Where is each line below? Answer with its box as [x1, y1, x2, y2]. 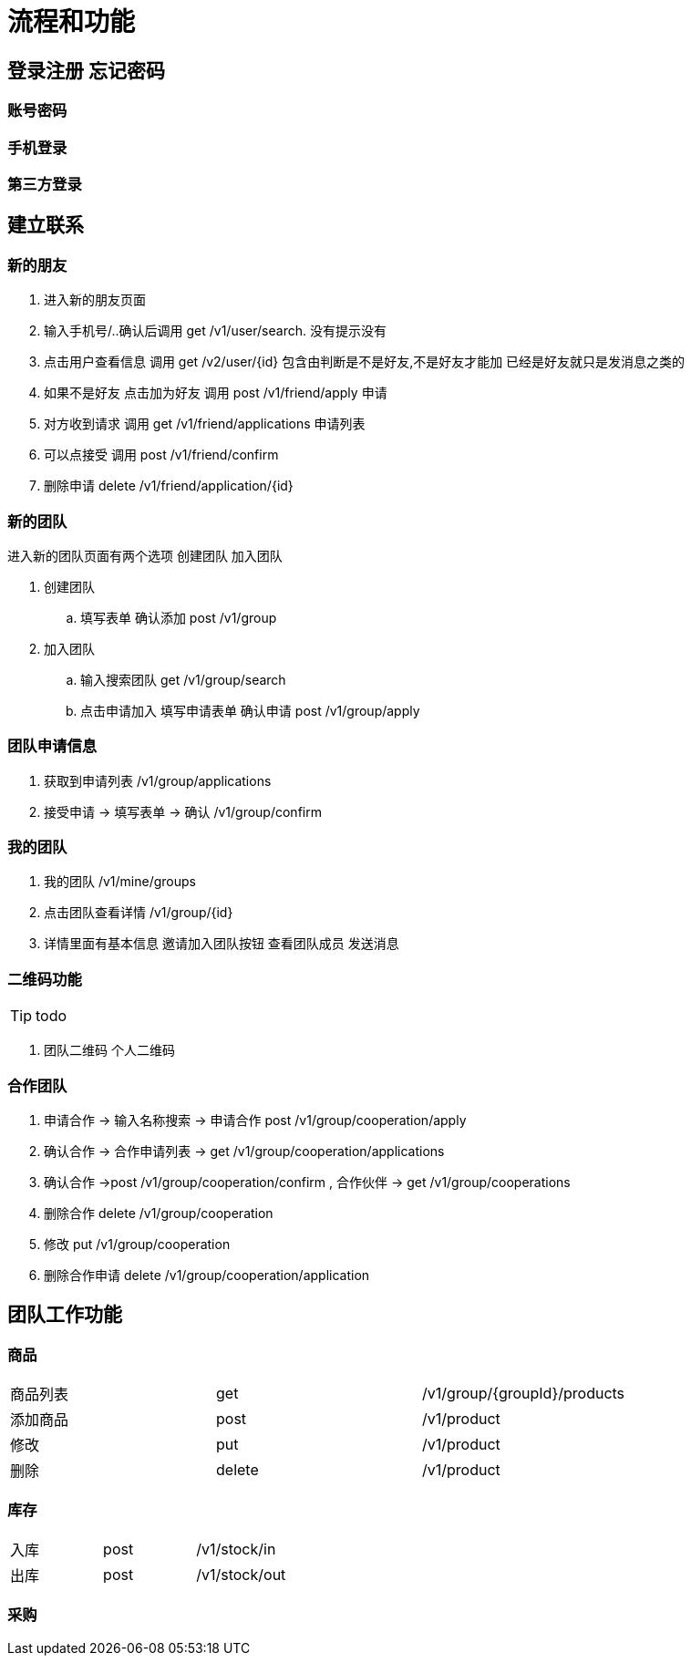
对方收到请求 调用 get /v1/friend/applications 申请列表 [44, 416, 366, 432]
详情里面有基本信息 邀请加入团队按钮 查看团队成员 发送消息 [44, 935, 399, 952]
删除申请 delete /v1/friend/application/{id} [44, 478, 294, 494]
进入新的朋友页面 [44, 292, 146, 308]
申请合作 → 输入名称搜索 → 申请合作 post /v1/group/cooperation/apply [44, 1111, 467, 1128]
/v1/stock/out [196, 1565, 286, 1584]
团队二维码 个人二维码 [44, 1042, 175, 1059]
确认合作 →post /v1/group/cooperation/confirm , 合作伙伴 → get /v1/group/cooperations [44, 1173, 571, 1190]
